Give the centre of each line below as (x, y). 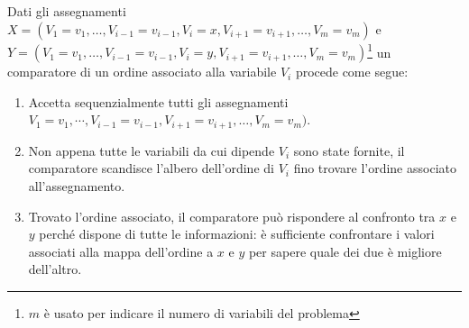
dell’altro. (55, 269)
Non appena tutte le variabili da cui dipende (152, 150)
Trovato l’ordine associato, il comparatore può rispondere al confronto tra (232, 216)
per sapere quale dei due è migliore (345, 251)
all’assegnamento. (77, 186)
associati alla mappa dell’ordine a (121, 251)
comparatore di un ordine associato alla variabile (142, 72)
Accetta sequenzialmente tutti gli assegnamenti (158, 101)
